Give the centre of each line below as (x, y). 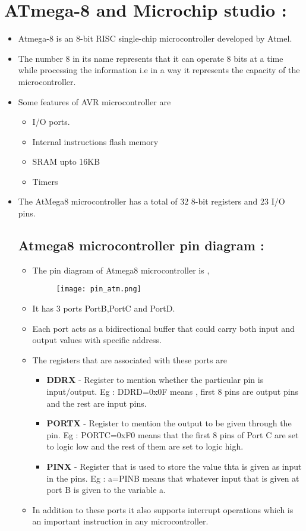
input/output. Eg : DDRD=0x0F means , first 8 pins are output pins (172, 392)
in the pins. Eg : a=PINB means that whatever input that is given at (173, 478)
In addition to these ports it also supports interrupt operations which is (163, 509)
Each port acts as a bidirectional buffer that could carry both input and (163, 328)
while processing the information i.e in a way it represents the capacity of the (159, 70)
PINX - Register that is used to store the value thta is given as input (174, 466)
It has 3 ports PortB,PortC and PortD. (104, 308)
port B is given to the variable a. (106, 490)
